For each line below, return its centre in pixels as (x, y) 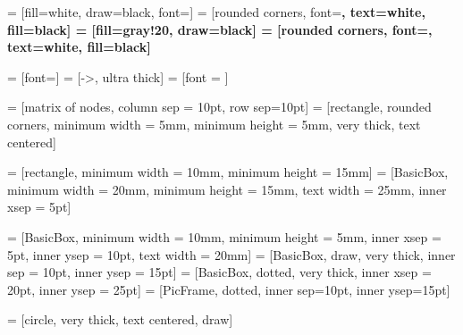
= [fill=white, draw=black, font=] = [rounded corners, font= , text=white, (216, 12)
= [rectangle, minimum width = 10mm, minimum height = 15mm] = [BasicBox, (228, 172)
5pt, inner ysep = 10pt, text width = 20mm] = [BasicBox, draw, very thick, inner (231, 254)
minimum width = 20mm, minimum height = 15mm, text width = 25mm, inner (227, 189)
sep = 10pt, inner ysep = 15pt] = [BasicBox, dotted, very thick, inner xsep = (219, 272)
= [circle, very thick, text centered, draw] (120, 319)
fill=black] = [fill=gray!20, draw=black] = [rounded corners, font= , (220, 29)
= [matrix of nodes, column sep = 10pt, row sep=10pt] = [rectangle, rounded (219, 107)
